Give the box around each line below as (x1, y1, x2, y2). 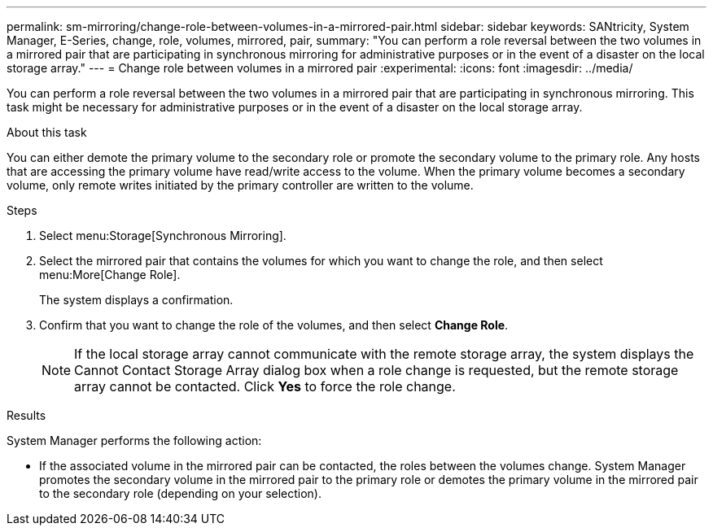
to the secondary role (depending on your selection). (39, 486, 322, 500)
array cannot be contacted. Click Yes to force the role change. (74, 378, 456, 395)
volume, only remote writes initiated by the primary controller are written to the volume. (7, 178, 474, 192)
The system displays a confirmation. (39, 293, 234, 307)
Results (7, 408, 46, 422)
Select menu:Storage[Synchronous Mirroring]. (39, 229, 287, 242)
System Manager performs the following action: (7, 434, 262, 447)
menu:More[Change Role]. (39, 268, 181, 281)
